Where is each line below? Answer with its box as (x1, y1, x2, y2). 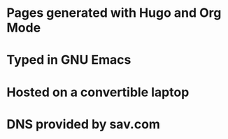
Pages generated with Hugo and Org (6, 5, 222, 21)
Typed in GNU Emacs (6, 52, 131, 68)
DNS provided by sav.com (6, 116, 160, 132)
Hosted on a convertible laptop (6, 84, 190, 100)
